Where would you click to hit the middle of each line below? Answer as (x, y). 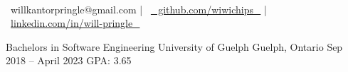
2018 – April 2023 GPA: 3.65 (69, 60)
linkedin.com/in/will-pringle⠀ (75, 23)
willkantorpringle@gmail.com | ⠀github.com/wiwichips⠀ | (138, 9)
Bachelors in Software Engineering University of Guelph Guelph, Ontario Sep (174, 46)
